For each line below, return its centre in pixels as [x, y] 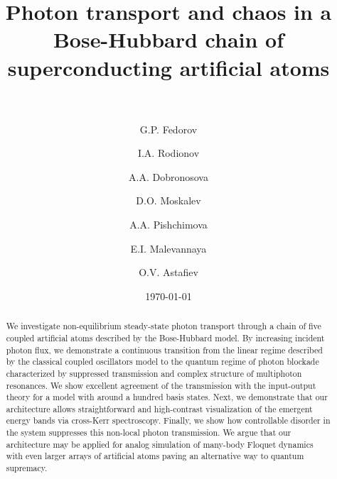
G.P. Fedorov [168, 129]
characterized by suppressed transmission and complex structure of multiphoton [154, 373]
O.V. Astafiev [168, 272]
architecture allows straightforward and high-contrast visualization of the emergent [159, 408]
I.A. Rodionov [168, 153]
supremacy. [27, 468]
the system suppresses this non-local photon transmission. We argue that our [149, 433]
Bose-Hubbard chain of [168, 39]
